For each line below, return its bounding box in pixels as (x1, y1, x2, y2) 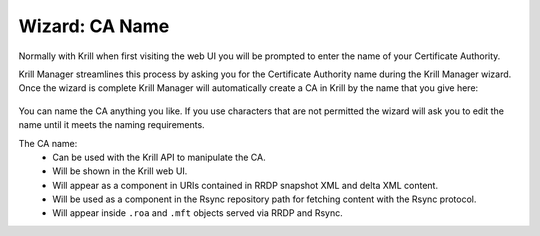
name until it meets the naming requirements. (18, 119, 205, 131)
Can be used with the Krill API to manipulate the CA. (52, 151, 266, 163)
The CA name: (18, 137, 78, 149)
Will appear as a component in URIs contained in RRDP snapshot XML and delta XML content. (52, 179, 439, 191)
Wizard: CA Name (18, 15, 170, 37)
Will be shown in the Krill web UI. (52, 165, 188, 177)
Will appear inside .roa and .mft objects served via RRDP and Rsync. (52, 207, 344, 219)
